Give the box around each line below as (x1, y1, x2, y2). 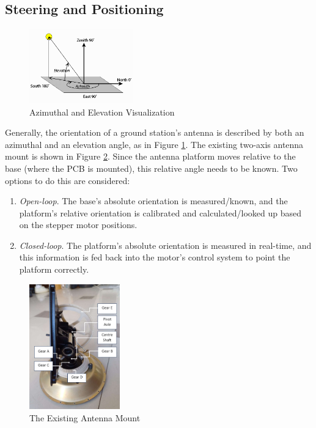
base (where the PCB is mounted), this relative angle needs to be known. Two (5, 161, 298, 174)
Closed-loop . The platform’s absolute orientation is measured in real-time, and (19, 238, 312, 251)
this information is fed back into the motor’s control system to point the (19, 251, 290, 264)
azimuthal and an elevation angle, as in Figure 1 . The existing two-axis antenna (5, 138, 304, 150)
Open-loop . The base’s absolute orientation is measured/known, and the (19, 194, 288, 207)
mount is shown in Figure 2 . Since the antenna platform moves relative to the (5, 150, 296, 163)
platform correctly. (19, 263, 89, 276)
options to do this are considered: (5, 174, 130, 186)
